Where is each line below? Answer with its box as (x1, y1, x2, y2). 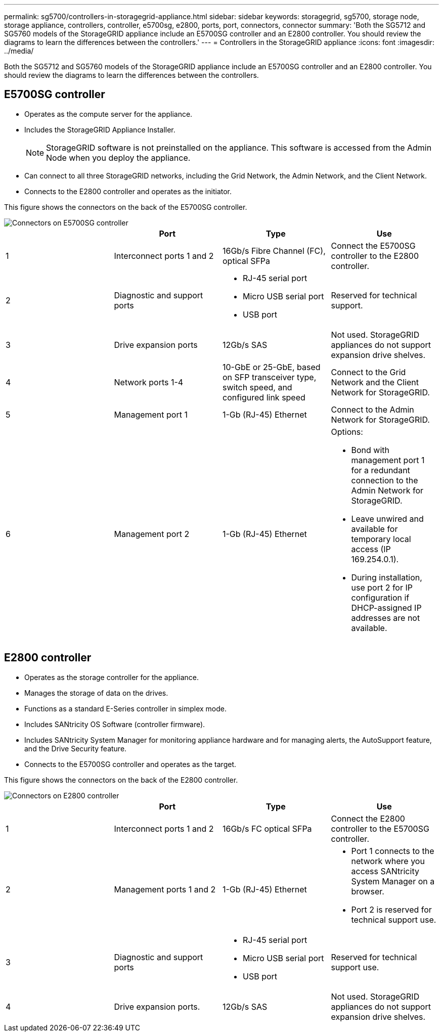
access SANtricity (351, 866, 419, 876)
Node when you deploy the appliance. (46, 152, 191, 163)
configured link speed (223, 392, 305, 402)
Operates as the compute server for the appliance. (24, 109, 193, 118)
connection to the (351, 475, 418, 485)
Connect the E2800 (331, 813, 405, 824)
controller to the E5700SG (331, 823, 429, 834)
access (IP (351, 544, 391, 554)
